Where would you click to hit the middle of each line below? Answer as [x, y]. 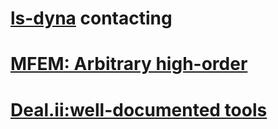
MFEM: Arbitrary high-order [129, 64]
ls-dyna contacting [91, 18]
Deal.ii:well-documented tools [139, 109]
